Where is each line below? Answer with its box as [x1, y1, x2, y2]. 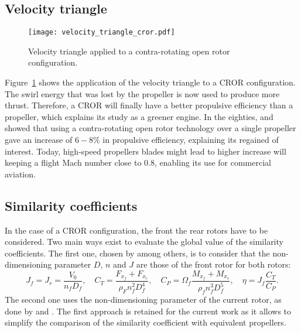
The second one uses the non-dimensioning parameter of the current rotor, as [5, 293, 282, 305]
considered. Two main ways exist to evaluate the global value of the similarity [5, 235, 283, 248]
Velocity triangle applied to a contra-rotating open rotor [28, 45, 230, 57]
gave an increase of [5, 134, 73, 146]
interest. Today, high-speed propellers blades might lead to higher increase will [5, 145, 286, 157]
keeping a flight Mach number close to [5, 156, 142, 169]
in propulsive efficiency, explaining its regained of [102, 134, 279, 146]
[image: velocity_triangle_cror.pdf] [28, 28, 175, 37]
